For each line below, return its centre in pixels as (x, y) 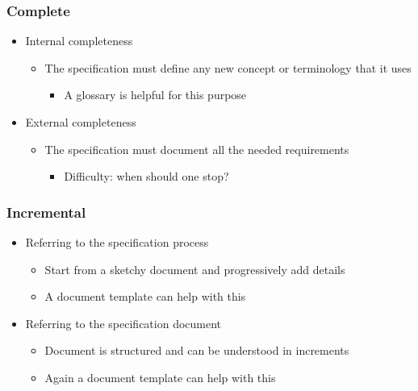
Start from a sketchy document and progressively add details (195, 269)
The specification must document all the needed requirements (197, 149)
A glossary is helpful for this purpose (155, 95)
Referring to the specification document (123, 323)
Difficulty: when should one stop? (146, 176)
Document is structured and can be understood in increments (197, 350)
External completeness (81, 122)
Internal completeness (79, 41)
